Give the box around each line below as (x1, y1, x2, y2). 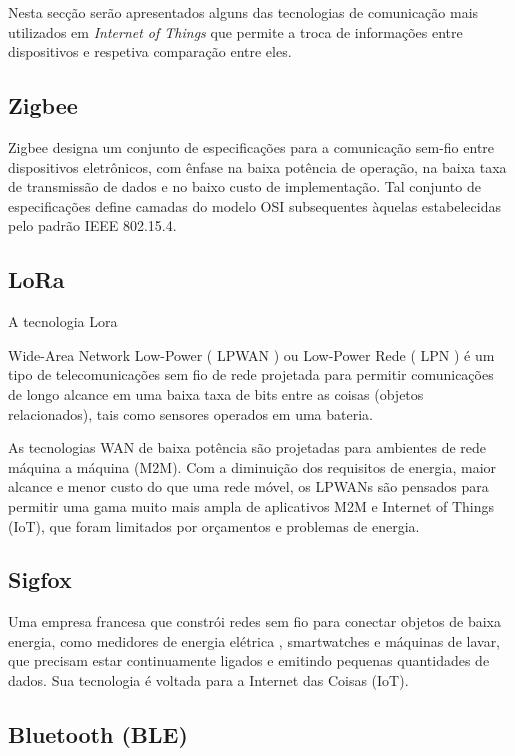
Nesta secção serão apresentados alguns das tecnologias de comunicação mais (8, 2, 479, 22)
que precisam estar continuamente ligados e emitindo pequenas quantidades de (8, 650, 490, 671)
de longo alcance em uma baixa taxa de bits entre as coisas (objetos (8, 383, 424, 404)
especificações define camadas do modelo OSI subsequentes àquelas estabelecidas (8, 195, 501, 216)
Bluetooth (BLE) (8, 719, 188, 750)
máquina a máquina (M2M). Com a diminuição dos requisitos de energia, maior (8, 456, 497, 477)
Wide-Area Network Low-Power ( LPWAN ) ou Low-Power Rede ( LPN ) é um (8, 344, 495, 365)
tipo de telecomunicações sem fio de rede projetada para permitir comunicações (8, 364, 494, 385)
